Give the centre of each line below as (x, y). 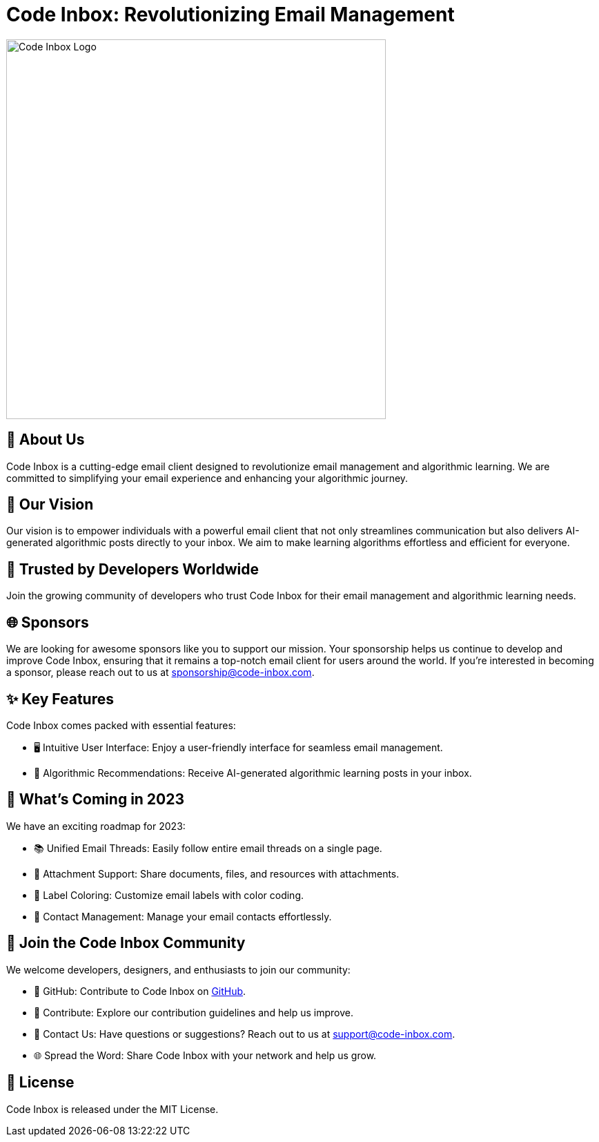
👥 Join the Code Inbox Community (126, 943)
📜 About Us (46, 440)
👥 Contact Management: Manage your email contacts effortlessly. (183, 916)
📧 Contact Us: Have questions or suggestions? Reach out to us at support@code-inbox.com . (245, 1034)
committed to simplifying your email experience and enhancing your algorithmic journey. (207, 478)
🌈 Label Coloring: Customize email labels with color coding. (169, 895)
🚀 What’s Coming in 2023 (96, 800)
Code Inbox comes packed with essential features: (121, 725)
